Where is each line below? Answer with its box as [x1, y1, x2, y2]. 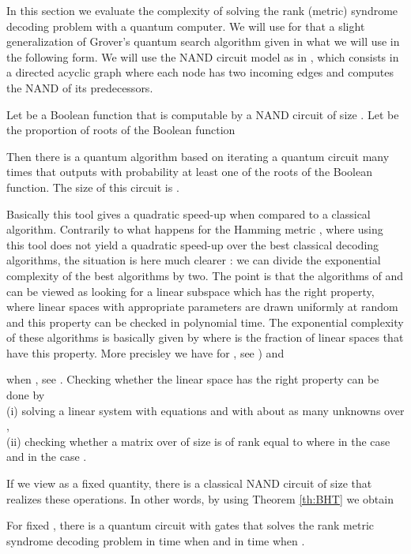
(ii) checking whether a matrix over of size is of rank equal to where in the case [6, 432, 390, 449]
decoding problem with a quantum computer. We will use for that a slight [6, 17, 365, 34]
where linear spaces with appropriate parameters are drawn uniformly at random [6, 298, 398, 315]
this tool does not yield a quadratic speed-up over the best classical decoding [6, 236, 379, 253]
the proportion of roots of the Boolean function [6, 122, 236, 138]
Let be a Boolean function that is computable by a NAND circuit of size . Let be [6, 106, 399, 122]
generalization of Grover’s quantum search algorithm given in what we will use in [6, 33, 400, 50]
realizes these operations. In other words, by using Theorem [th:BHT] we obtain [6, 490, 394, 507]
